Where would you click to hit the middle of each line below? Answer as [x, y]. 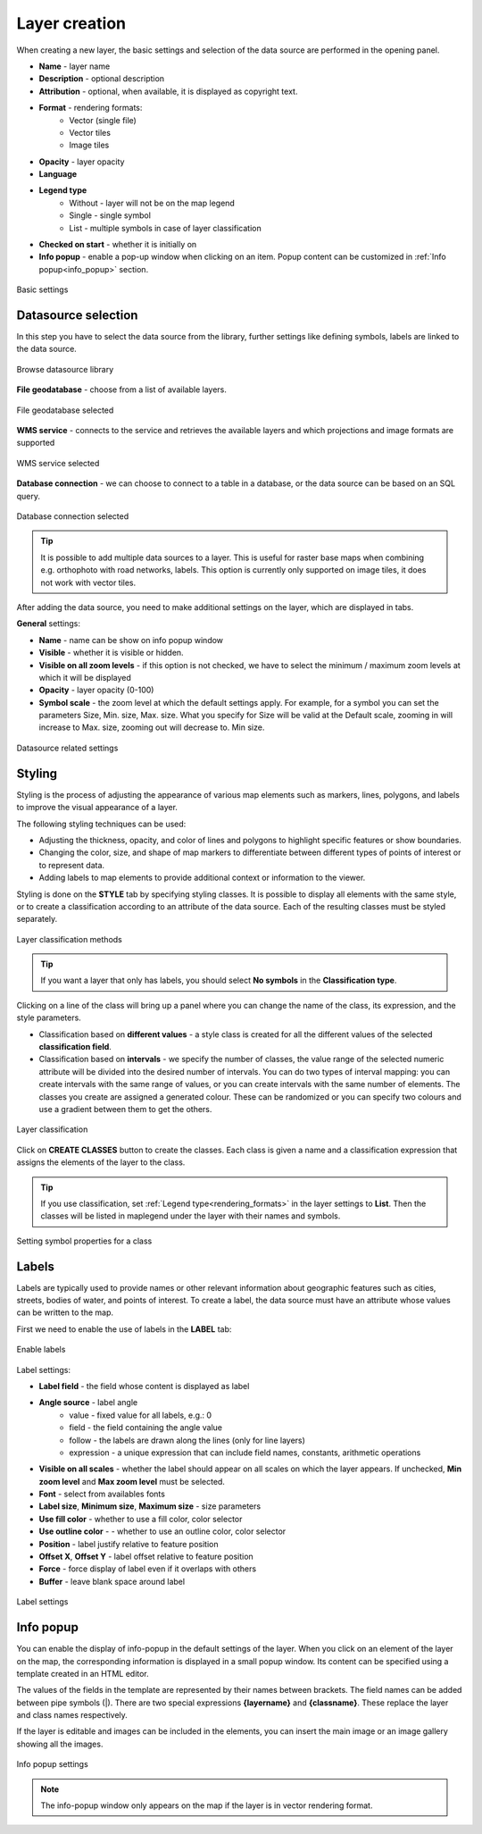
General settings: [48, 624]
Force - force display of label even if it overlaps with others [148, 1569]
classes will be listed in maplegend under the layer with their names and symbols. [191, 1216]
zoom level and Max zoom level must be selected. [132, 1481]
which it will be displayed [85, 677]
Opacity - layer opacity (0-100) [96, 690]
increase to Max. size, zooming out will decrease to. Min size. [152, 727]
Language [58, 174]
